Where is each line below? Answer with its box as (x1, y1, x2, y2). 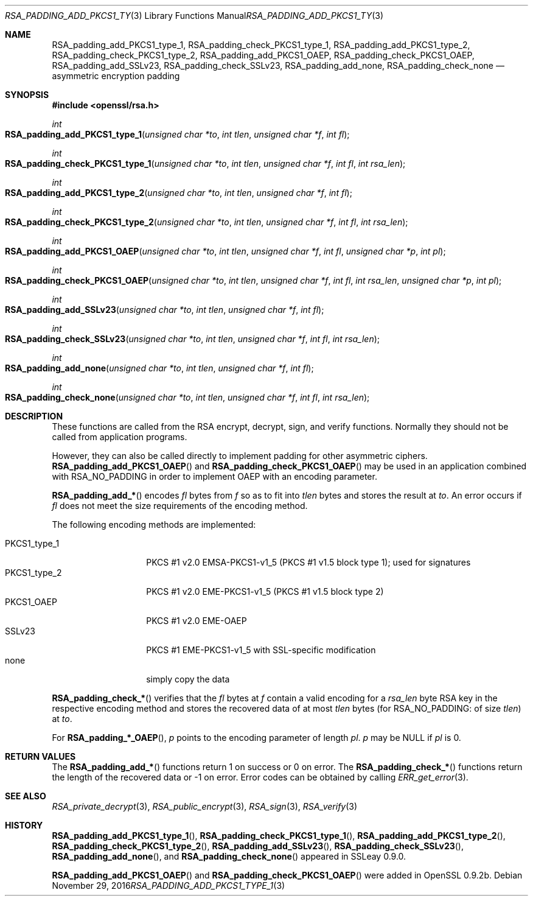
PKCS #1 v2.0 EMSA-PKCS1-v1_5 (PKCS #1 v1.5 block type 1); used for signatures (146, 557, 471, 567)
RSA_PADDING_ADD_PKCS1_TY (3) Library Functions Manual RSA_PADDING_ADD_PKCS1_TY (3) (5, 10, 384, 21)
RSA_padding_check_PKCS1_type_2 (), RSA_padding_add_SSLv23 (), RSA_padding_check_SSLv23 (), (52, 841, 464, 851)
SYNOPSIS (5, 89, 49, 100)
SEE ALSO (5, 791, 46, 801)
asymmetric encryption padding (52, 71, 180, 81)
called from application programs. (52, 432, 187, 442)
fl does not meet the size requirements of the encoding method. (52, 500, 308, 511)
